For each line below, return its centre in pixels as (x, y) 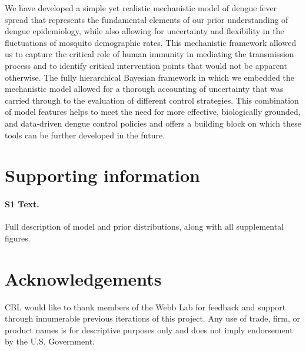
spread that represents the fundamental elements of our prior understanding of (147, 19)
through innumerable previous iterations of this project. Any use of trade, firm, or (152, 318)
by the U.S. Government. (50, 341)
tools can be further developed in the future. (85, 135)
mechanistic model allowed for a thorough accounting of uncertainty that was (144, 89)
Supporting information (102, 175)
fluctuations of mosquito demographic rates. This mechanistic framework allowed (151, 42)
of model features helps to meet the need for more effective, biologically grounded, (153, 112)
